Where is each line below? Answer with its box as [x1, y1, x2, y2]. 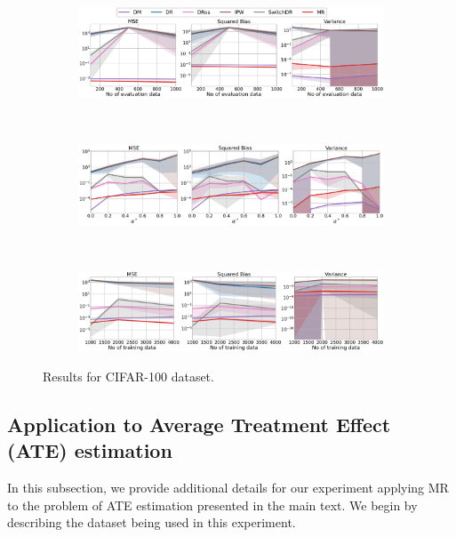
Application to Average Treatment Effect [7, 410, 391, 437]
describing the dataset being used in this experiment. [7, 513, 296, 532]
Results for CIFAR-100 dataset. [43, 366, 214, 385]
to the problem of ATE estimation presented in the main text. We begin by [7, 495, 418, 514]
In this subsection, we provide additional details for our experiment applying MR [7, 478, 449, 496]
